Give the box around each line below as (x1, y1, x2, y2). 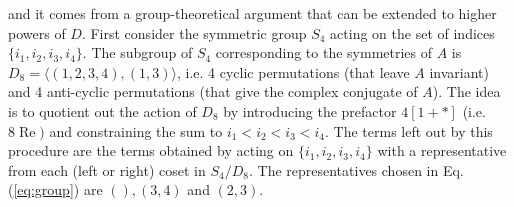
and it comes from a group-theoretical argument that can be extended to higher (8, 3, 497, 23)
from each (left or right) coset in (8, 159, 206, 180)
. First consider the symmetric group (81, 22, 307, 43)
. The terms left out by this (325, 120, 493, 141)
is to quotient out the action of (8, 100, 197, 121)
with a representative (377, 140, 507, 161)
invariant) (429, 61, 489, 82)
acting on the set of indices (330, 22, 495, 43)
